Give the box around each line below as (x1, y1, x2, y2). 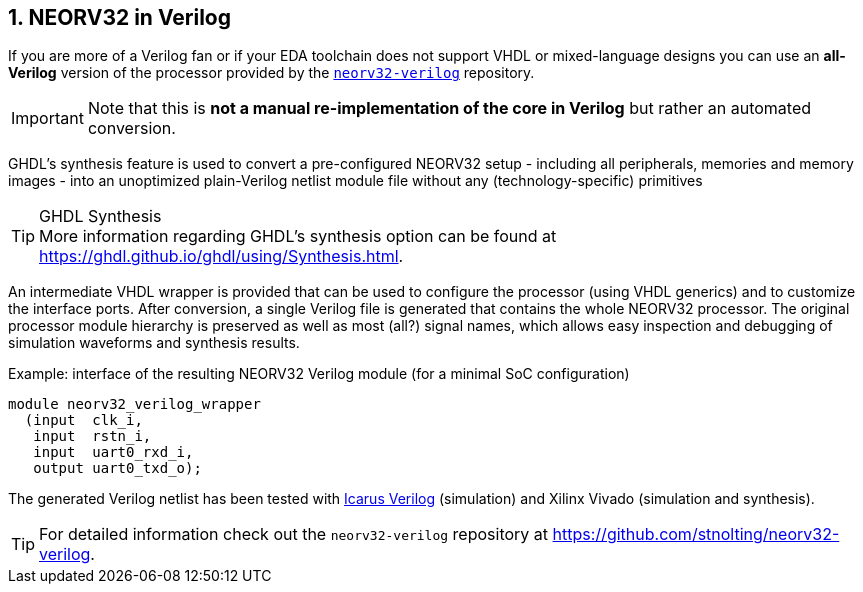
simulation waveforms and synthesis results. (8, 334, 300, 352)
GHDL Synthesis (39, 206, 162, 227)
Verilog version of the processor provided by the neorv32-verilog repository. (8, 64, 535, 82)
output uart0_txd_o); (33, 460, 202, 477)
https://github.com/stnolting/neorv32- (552, 524, 840, 545)
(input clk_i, (24, 412, 143, 429)
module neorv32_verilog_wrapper (8, 396, 261, 413)
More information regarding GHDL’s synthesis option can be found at (39, 226, 557, 247)
